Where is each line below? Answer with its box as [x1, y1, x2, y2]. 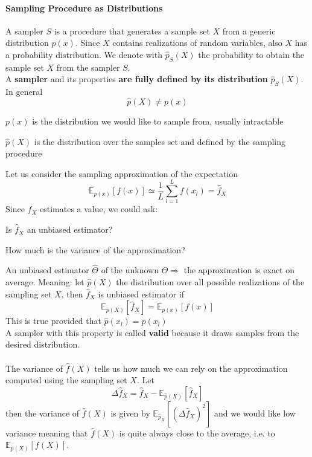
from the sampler [56, 60, 120, 73]
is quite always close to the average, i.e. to [119, 426, 275, 439]
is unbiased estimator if [98, 287, 185, 300]
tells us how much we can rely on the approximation [94, 361, 288, 374]
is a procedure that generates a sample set [54, 24, 210, 37]
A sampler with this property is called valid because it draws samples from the [5, 326, 299, 339]
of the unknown [101, 264, 159, 276]
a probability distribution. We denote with [5, 48, 162, 60]
